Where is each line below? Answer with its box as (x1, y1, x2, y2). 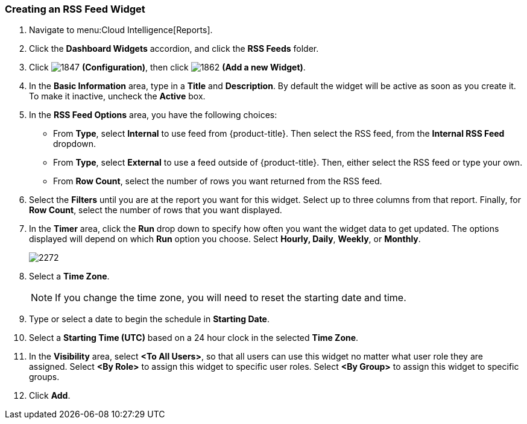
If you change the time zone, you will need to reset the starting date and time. (55, 291, 406, 304)
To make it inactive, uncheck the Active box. (29, 91, 206, 102)
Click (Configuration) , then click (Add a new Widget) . (29, 62, 306, 73)
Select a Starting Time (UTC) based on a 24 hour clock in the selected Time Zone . (29, 332, 359, 343)
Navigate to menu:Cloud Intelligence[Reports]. (29, 25, 213, 36)
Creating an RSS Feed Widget (5, 3, 145, 15)
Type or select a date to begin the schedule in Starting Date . (29, 314, 270, 325)
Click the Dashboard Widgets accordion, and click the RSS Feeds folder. (29, 43, 319, 54)
